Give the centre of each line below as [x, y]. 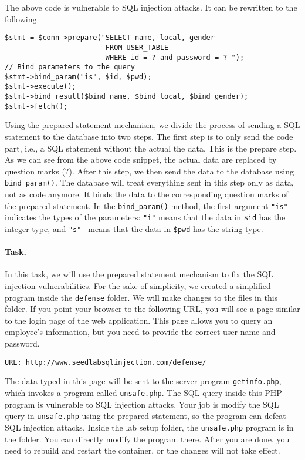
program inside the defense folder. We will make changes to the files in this [141, 297]
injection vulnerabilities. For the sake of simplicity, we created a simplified [138, 286]
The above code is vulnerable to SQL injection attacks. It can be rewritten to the [151, 7]
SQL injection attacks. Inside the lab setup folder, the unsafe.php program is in [149, 427]
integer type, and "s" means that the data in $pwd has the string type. [134, 228]
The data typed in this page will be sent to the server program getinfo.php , [143, 381]
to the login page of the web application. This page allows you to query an [139, 320]
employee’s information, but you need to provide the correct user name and [140, 332]
